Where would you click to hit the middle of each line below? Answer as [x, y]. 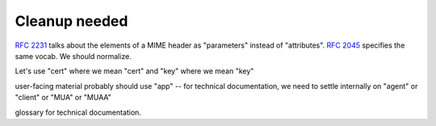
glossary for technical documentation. [78, 112]
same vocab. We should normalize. [73, 56]
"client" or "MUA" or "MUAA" [63, 98]
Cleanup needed [71, 21]
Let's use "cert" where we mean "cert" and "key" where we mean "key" [134, 71]
